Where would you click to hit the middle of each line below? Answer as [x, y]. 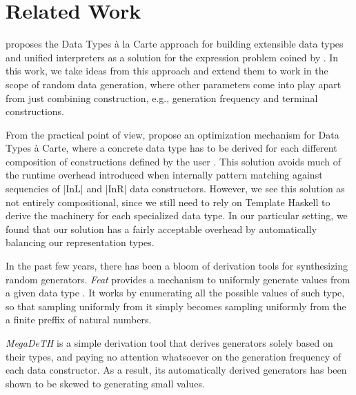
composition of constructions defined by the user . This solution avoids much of [173, 161]
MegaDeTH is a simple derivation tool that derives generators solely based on [169, 343]
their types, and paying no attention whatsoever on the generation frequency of [174, 356]
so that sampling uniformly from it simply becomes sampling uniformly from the [176, 306]
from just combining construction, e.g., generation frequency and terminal [162, 98]
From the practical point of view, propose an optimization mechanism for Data [172, 134]
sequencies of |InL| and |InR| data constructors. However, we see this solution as [175, 189]
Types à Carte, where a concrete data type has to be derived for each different [171, 148]
